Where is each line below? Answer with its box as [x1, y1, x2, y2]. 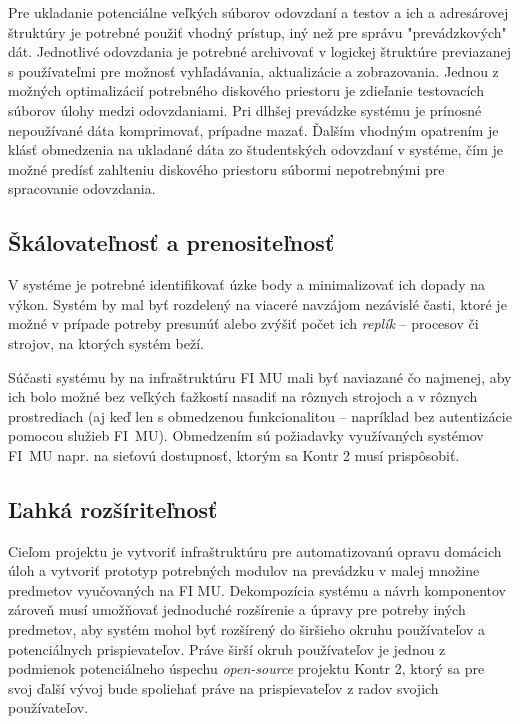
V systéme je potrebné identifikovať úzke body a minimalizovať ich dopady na [8, 274, 485, 295]
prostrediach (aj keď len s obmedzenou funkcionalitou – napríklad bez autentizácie [8, 405, 512, 426]
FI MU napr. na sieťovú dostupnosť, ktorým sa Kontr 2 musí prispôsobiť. [8, 444, 460, 465]
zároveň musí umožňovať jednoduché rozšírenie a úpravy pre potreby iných [8, 599, 466, 620]
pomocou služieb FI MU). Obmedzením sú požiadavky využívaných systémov [8, 425, 484, 446]
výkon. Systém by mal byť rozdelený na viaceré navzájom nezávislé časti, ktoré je [8, 293, 507, 314]
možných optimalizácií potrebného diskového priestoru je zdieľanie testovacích [8, 80, 484, 101]
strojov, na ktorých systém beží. [8, 332, 204, 353]
